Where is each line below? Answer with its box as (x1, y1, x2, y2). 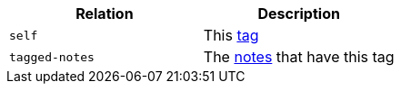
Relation (75, 5, 134, 23)
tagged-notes (9, 50, 95, 64)
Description (257, 5, 340, 23)
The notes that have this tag (203, 48, 395, 66)
